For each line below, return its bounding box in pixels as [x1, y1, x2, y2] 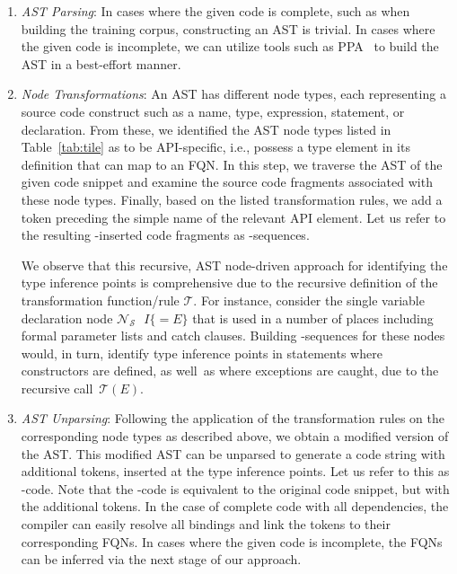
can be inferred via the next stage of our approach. [21, 550, 302, 569]
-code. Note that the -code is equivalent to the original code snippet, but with [21, 479, 450, 498]
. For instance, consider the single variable [193, 290, 425, 309]
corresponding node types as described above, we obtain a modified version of [21, 427, 449, 446]
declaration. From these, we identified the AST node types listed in [21, 119, 391, 138]
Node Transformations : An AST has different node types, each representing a [21, 84, 446, 103]
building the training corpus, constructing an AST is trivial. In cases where [21, 19, 435, 38]
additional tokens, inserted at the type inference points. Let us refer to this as [21, 462, 450, 481]
